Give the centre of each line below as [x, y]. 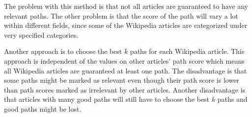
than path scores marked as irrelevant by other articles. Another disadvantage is [125, 89]
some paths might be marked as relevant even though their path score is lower [122, 80]
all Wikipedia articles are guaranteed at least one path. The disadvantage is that [126, 70]
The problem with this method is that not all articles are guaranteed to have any [126, 6]
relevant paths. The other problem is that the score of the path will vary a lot [121, 15]
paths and [232, 99]
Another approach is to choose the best [63, 51]
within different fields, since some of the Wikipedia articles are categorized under [126, 25]
